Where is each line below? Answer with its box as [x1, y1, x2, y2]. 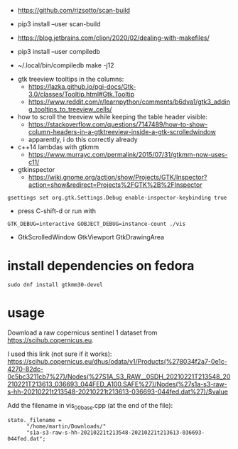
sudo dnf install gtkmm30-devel [7, 281, 103, 288]
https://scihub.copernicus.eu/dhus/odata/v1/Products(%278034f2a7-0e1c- [7, 357, 227, 365]
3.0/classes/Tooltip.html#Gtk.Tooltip [28, 90, 135, 98]
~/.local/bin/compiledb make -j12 [17, 61, 114, 70]
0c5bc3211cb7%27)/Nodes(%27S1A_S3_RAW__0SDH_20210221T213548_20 [7, 372, 231, 381]
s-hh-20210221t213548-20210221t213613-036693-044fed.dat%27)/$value [7, 387, 229, 396]
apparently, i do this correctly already [28, 135, 139, 144]
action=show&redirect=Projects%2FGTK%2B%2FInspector [28, 180, 202, 189]
